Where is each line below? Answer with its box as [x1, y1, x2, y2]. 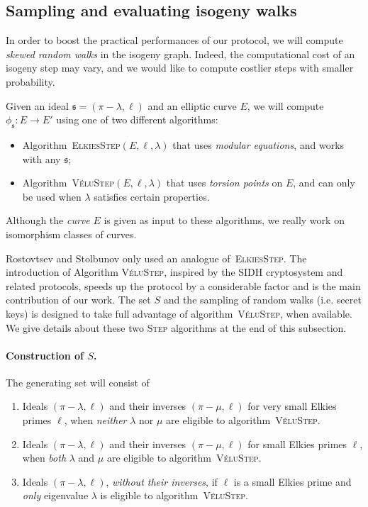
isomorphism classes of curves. [6, 226, 137, 241]
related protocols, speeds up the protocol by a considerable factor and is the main [6, 278, 361, 293]
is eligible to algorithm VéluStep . [100, 488, 248, 503]
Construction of [6, 347, 84, 362]
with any [22, 151, 61, 166]
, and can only [293, 175, 355, 190]
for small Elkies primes [247, 436, 347, 451]
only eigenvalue [22, 488, 89, 503]
